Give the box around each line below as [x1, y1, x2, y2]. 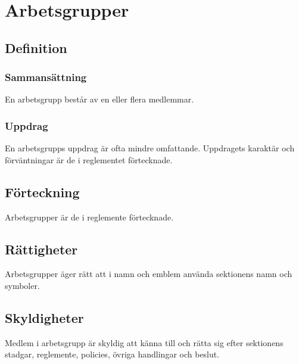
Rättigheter [5, 239, 78, 258]
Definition [5, 38, 67, 57]
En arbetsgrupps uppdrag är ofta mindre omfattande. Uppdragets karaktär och [5, 142, 295, 154]
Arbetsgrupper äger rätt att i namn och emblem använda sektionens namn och [5, 267, 292, 280]
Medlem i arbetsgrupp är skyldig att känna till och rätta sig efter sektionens [5, 336, 284, 349]
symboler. [5, 279, 40, 291]
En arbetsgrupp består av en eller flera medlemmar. [5, 93, 194, 105]
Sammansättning [5, 70, 87, 85]
